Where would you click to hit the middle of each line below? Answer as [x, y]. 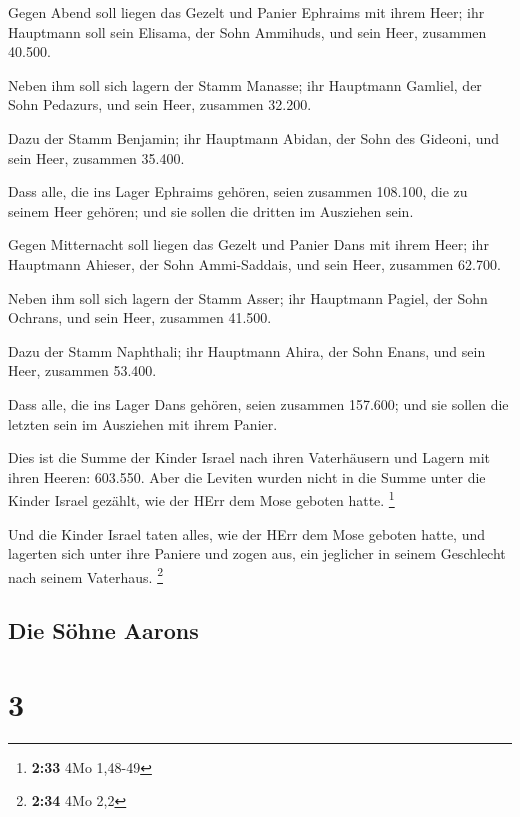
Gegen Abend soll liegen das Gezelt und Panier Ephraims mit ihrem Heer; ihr [246, 12]
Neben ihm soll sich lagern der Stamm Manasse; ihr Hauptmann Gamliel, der [245, 84]
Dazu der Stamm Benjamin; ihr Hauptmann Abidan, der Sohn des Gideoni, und [254, 137]
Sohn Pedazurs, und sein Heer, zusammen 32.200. [160, 104]
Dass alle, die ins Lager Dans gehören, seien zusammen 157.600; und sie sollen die [258, 403]
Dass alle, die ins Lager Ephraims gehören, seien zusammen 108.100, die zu [238, 191]
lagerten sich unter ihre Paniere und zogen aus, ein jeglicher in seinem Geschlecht [257, 553]
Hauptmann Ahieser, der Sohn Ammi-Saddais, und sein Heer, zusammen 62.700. [254, 263]
